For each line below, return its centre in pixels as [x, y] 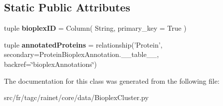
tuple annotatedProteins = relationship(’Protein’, [83, 44]
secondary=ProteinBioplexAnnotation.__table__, [82, 54]
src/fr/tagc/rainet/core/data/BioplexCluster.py [76, 97]
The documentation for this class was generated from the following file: [112, 80]
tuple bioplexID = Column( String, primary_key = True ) [95, 28]
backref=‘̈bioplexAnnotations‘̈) [51, 64]
